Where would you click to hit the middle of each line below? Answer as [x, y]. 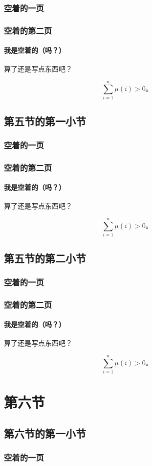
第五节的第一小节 [45, 121]
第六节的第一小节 [45, 433]
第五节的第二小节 [45, 258]
